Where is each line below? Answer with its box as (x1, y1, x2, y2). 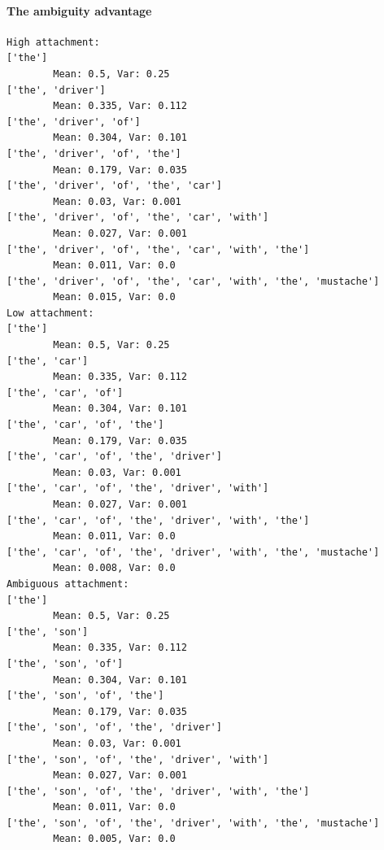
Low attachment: (7, 307, 94, 319)
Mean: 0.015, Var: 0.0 (53, 291, 176, 303)
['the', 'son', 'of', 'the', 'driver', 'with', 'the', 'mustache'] (7, 817, 380, 829)
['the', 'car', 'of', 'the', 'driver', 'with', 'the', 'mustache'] (7, 546, 380, 558)
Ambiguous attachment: (7, 578, 129, 590)
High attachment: (7, 36, 100, 48)
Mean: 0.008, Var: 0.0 (53, 562, 176, 574)
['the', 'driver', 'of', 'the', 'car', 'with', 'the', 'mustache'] (7, 275, 380, 287)
